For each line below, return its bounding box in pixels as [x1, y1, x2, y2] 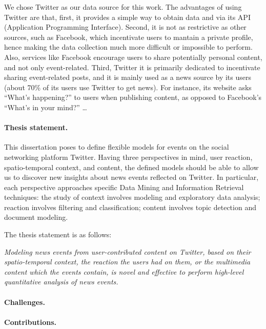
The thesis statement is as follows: [4, 229, 112, 240]
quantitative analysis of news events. [4, 276, 118, 287]
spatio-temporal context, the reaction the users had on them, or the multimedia [4, 256, 251, 267]
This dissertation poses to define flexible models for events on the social [4, 141, 229, 152]
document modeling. [4, 212, 68, 222]
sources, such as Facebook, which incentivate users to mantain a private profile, [4, 31, 253, 42]
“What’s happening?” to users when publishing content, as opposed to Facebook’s [4, 92, 262, 102]
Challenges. [4, 296, 45, 307]
